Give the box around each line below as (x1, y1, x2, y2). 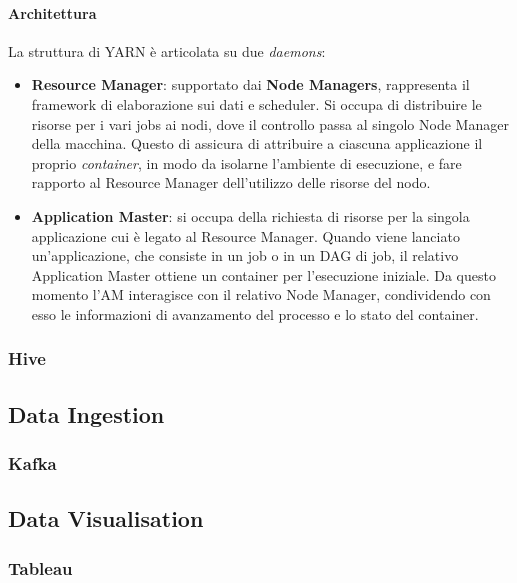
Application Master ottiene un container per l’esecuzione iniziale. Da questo (31, 264, 496, 285)
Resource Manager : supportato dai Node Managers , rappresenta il (31, 74, 470, 95)
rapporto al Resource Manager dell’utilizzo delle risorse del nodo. (31, 172, 431, 193)
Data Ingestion (8, 398, 165, 429)
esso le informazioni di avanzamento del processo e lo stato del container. (31, 303, 479, 324)
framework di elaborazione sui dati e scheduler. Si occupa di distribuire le (31, 93, 482, 114)
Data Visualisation (8, 503, 204, 534)
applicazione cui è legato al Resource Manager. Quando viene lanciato (31, 225, 460, 246)
